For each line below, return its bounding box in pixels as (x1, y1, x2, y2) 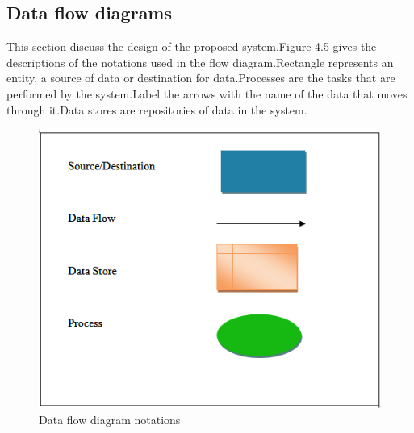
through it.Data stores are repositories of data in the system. (6, 101, 307, 118)
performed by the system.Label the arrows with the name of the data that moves (6, 85, 408, 102)
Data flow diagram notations (39, 410, 181, 427)
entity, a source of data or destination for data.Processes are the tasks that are (6, 69, 395, 86)
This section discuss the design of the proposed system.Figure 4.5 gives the (6, 38, 377, 55)
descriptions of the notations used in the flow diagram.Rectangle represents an (6, 53, 394, 70)
